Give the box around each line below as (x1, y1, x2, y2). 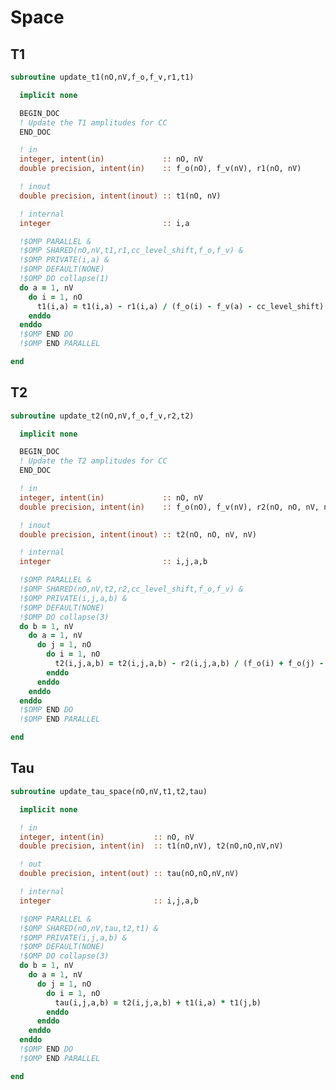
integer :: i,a (19, 218, 190, 228)
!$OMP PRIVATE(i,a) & (19, 255, 110, 265)
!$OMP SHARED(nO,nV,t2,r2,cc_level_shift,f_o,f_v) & (19, 584, 244, 595)
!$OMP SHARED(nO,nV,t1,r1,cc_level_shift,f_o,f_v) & (19, 246, 244, 256)
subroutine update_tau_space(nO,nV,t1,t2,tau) (10, 786, 208, 796)
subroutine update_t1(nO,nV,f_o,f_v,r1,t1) (10, 72, 195, 82)
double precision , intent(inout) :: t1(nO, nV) (19, 191, 222, 201)
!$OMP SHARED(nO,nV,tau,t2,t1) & (19, 923, 159, 933)
